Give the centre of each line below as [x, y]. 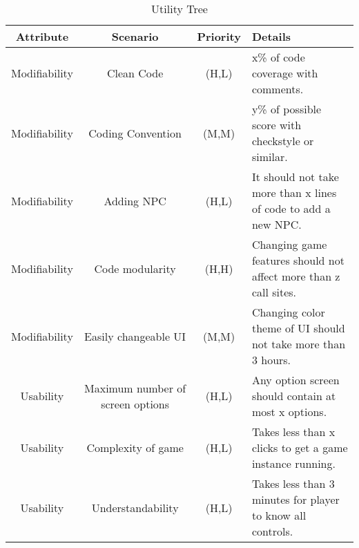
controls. [272, 531]
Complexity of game [135, 447]
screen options [135, 404]
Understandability [135, 507]
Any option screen [295, 380]
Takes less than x [293, 432]
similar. [270, 157]
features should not [298, 260]
